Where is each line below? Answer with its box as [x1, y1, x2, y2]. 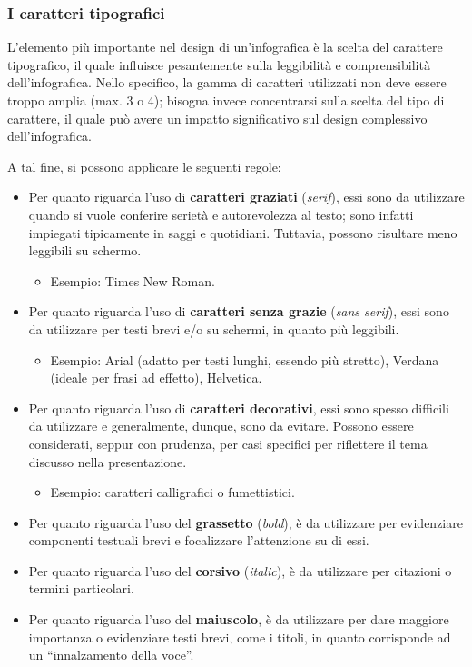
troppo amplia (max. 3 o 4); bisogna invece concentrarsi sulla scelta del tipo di [7, 91, 445, 109]
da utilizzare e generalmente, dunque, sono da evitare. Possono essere [28, 416, 414, 435]
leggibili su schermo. [28, 241, 142, 260]
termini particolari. [28, 579, 134, 598]
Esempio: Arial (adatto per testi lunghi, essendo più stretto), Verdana [50, 350, 439, 369]
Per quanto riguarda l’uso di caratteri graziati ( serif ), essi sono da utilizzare [28, 187, 465, 206]
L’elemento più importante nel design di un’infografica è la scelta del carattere [7, 37, 443, 56]
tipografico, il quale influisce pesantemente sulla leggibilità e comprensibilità [7, 55, 430, 74]
